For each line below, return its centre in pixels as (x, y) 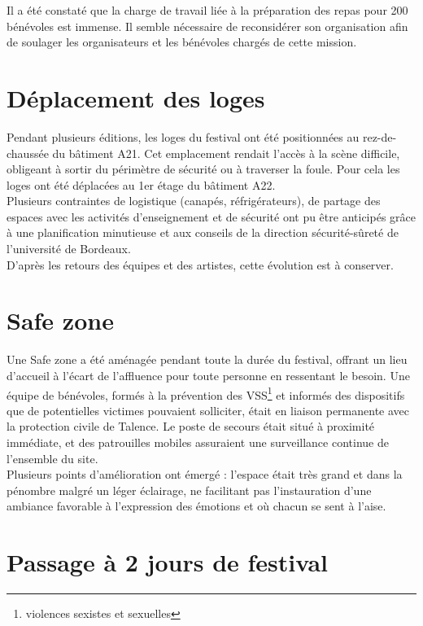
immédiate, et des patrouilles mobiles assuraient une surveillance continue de (198, 442)
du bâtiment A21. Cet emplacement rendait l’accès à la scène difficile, (226, 153)
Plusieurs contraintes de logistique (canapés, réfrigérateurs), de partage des (194, 201)
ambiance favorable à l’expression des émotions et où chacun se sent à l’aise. (196, 506)
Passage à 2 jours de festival (168, 562)
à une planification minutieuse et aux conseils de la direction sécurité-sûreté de (203, 232)
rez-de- (379, 136)
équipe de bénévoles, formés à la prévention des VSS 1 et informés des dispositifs (206, 393)
